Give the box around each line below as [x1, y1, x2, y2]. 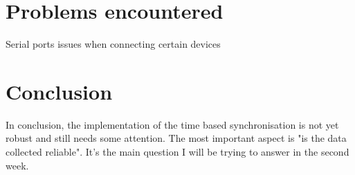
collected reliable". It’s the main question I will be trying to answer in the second [6, 145, 349, 159]
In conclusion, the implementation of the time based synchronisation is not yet [6, 117, 339, 131]
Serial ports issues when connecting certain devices [6, 37, 221, 51]
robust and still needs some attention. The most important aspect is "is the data [6, 131, 347, 145]
